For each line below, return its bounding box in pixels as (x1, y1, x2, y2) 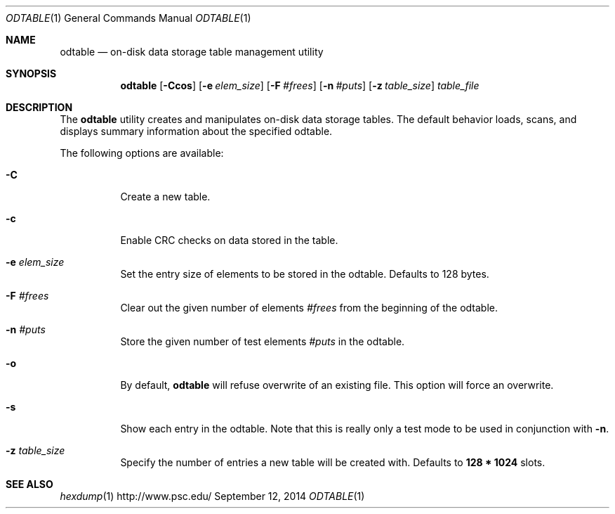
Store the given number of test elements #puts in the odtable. (120, 335, 405, 347)
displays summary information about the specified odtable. (60, 125, 333, 137)
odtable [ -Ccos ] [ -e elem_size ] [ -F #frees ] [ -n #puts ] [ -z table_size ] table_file (120, 79, 480, 91)
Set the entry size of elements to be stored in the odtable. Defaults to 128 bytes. (120, 268, 489, 280)
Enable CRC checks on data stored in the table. (120, 234, 338, 246)
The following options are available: (60, 147, 224, 159)
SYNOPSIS (6, 68, 57, 79)
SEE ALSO (6, 478, 53, 490)
